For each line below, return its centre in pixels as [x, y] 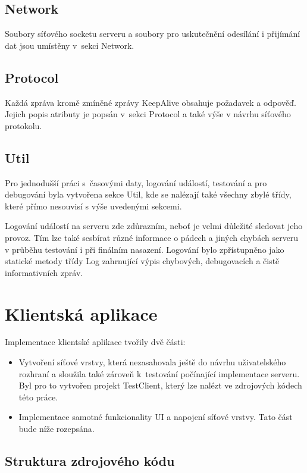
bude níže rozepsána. [57, 429]
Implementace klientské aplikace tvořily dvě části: [95, 342]
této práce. [38, 397]
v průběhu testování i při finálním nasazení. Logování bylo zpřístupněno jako [145, 249]
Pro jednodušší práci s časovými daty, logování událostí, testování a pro [136, 182]
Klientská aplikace [81, 313]
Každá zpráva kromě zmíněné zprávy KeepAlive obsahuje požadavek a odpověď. [151, 102]
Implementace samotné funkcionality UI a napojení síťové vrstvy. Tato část [156, 417]
